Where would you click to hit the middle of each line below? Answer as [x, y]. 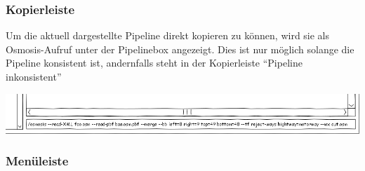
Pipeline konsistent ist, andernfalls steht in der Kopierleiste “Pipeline [154, 63]
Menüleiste [37, 161]
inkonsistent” [34, 76]
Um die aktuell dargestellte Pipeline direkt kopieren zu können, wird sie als [168, 35]
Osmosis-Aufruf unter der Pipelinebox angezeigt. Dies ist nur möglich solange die [180, 49]
